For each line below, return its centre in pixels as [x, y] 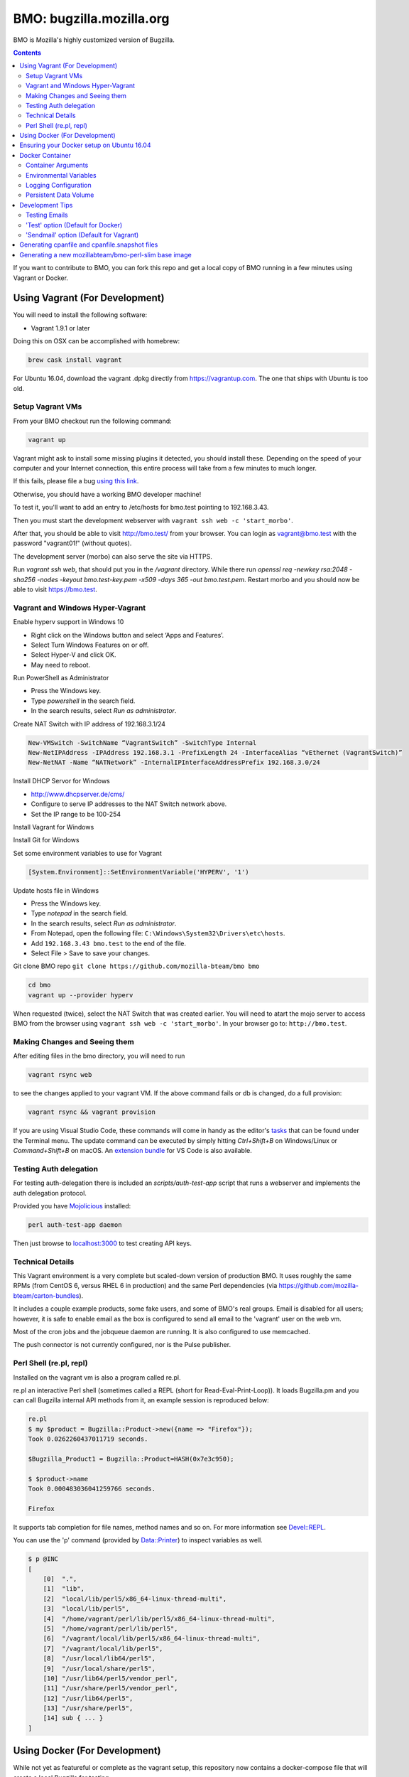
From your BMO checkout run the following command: [92, 421]
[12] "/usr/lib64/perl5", [88, 1698]
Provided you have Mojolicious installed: [72, 1206]
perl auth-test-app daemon [75, 1225]
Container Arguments [57, 165]
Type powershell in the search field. [83, 701]
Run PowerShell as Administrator [61, 678]
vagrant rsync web [60, 1075]
